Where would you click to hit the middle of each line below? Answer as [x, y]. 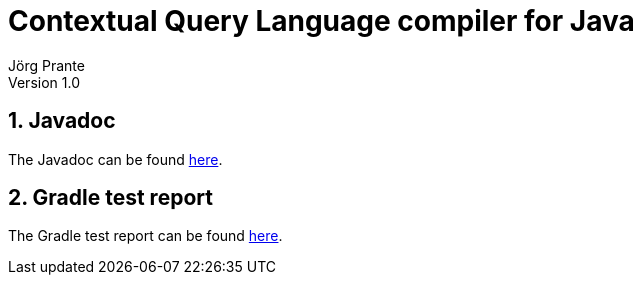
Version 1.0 [44, 82]
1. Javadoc [62, 121]
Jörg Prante [46, 65]
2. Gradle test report [110, 198]
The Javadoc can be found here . [115, 159]
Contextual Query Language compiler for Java [321, 21]
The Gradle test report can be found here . [145, 236]
